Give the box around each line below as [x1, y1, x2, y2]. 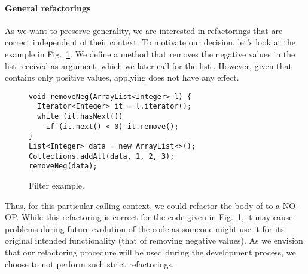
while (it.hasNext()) [37, 112, 123, 121]
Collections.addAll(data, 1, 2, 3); [29, 152, 175, 161]
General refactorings [5, 1, 91, 14]
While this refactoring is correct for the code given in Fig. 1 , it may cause [21, 211, 293, 223]
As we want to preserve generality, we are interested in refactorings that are [5, 24, 283, 36]
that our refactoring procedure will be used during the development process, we [5, 245, 296, 258]
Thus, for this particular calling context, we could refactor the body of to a [5, 199, 280, 211]
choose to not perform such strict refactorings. [5, 257, 174, 270]
